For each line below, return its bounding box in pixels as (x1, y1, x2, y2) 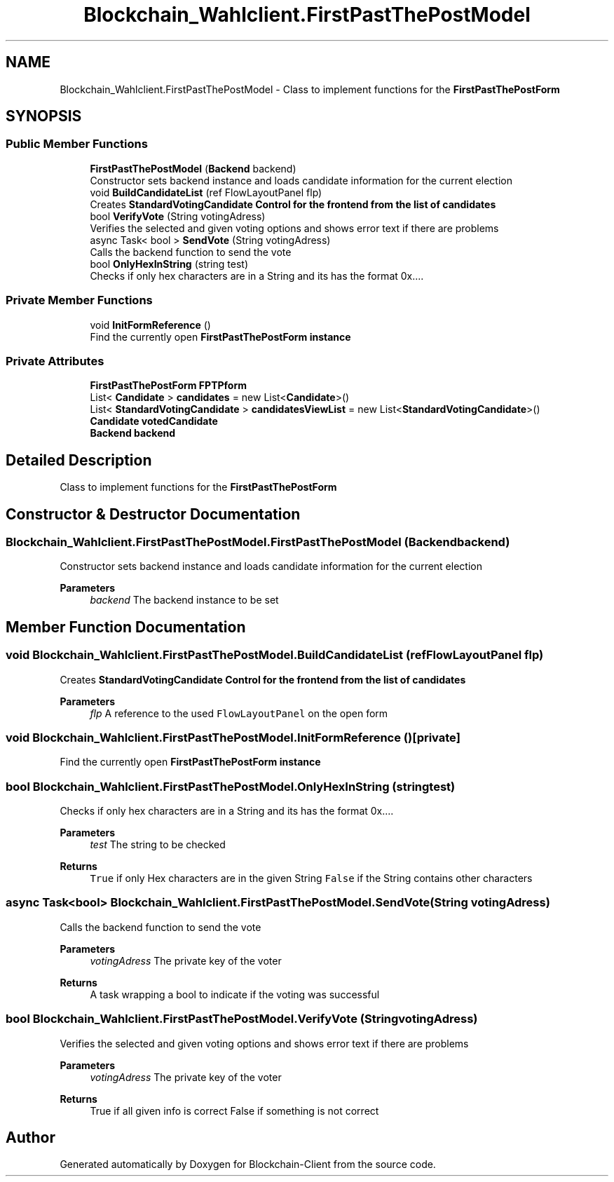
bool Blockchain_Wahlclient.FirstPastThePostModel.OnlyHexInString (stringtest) (6, 779, 456, 794)
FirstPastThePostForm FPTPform (90, 379, 247, 392)
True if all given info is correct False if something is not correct (90, 1104, 379, 1117)
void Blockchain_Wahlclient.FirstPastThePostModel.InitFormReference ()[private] (6, 730, 460, 745)
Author (6, 1129, 55, 1147)
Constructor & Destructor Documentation (6, 505, 301, 523)
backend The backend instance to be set (90, 594, 279, 606)
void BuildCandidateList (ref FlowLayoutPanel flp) (90, 186, 322, 198)
